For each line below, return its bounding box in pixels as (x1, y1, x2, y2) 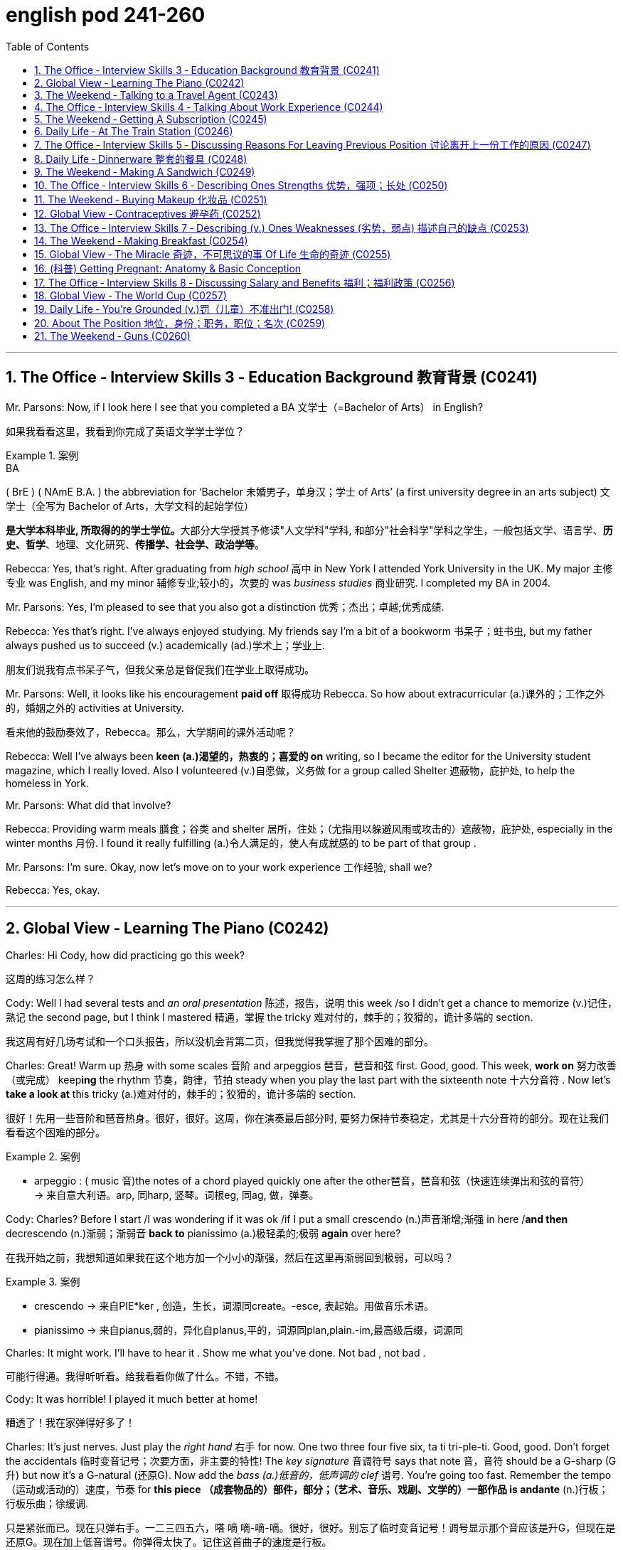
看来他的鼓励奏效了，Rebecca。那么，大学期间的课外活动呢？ (6, 725, 296, 738)
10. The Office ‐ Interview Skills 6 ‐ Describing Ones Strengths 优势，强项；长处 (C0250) (34, 178, 448, 191)
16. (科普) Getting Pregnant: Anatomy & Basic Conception (34, 262, 302, 274)
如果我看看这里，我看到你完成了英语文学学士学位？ (6, 424, 245, 437)
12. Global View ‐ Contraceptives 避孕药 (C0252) (34, 207, 261, 220)
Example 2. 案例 (6, 1150, 80, 1163)
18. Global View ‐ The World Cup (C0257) (34, 289, 227, 301)
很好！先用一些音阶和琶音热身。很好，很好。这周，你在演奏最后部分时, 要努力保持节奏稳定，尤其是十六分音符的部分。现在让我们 (6, 1112, 609, 1125)
